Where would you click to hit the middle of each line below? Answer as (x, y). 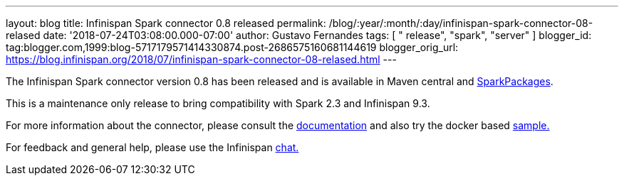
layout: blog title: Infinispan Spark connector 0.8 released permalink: (166, 23)
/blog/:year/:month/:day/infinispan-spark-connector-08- (461, 23)
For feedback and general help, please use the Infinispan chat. (152, 147)
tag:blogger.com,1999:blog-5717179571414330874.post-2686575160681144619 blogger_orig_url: (232, 47)
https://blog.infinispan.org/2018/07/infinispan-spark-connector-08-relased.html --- (201, 59)
